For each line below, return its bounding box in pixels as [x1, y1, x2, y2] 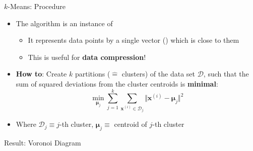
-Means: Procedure [8, 1, 66, 11]
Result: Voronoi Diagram [4, 137, 81, 148]
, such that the [203, 68, 249, 79]
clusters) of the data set [121, 68, 195, 79]
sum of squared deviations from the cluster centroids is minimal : [16, 78, 218, 89]
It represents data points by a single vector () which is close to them [28, 35, 239, 45]
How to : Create [16, 68, 67, 79]
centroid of [114, 119, 147, 129]
